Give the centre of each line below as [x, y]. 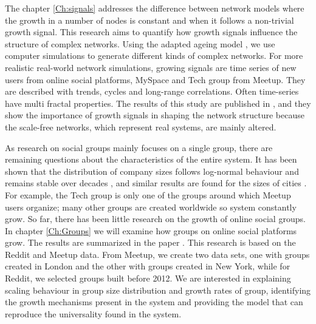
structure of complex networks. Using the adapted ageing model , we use [140, 43]
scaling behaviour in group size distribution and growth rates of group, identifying [158, 290]
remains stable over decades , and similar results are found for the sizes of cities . [156, 183]
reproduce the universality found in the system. [93, 313]
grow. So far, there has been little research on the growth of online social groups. [155, 219]
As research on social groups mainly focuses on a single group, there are [139, 147]
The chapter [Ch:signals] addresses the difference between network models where [155, 8]
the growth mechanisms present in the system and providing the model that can [154, 302]
